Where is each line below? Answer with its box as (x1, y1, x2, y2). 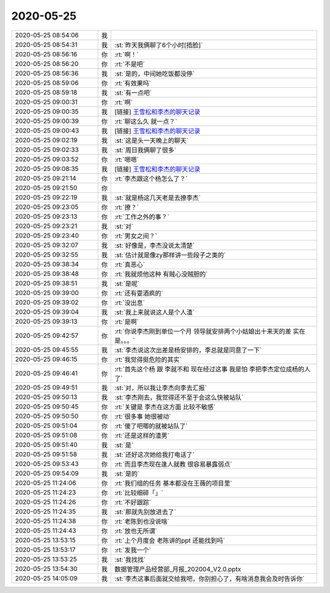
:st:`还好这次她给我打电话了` (114, 450, 195, 459)
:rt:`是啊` (114, 318, 139, 326)
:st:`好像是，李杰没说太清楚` (114, 241, 195, 250)
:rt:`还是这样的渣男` (114, 431, 170, 440)
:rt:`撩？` (114, 203, 139, 211)
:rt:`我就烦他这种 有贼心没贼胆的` (114, 269, 208, 278)
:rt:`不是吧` (114, 60, 145, 68)
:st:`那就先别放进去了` (114, 508, 177, 516)
